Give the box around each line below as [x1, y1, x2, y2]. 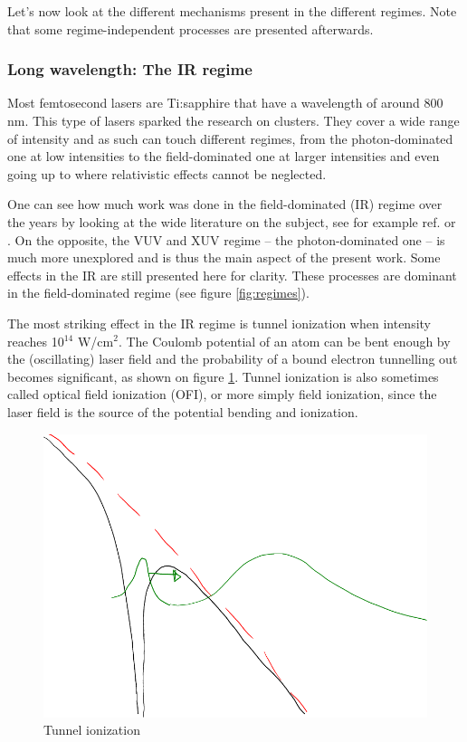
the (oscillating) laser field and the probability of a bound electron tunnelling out [7, 349, 458, 368]
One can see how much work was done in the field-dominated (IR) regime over [7, 195, 443, 214]
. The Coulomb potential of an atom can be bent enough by [118, 331, 451, 350]
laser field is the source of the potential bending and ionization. [7, 402, 358, 421]
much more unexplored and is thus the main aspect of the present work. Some [7, 248, 441, 267]
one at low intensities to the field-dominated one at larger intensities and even [7, 147, 440, 166]
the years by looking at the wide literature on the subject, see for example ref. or [7, 212, 456, 231]
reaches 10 [7, 331, 64, 350]
